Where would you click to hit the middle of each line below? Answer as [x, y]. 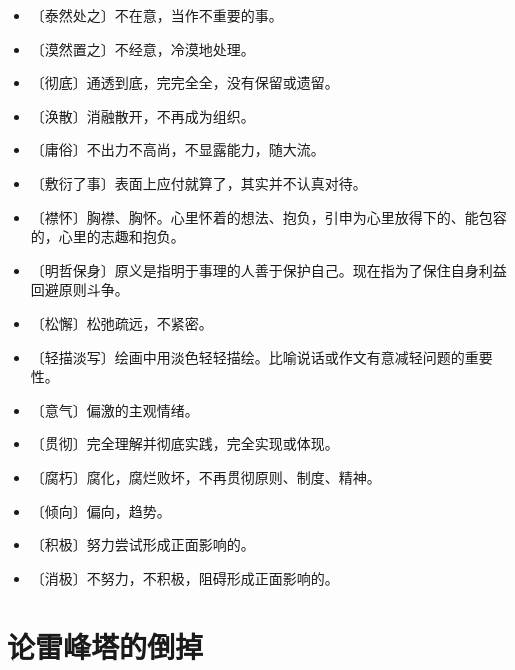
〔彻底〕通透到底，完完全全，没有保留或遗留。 [184, 82]
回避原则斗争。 [79, 289]
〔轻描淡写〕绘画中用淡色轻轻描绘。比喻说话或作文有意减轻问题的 [247, 356]
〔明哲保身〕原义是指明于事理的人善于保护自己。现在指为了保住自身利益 [268, 269]
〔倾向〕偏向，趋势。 [100, 510]
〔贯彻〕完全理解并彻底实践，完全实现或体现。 [184, 443]
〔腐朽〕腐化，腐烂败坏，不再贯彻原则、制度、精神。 [205, 476]
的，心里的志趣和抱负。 [107, 236]
